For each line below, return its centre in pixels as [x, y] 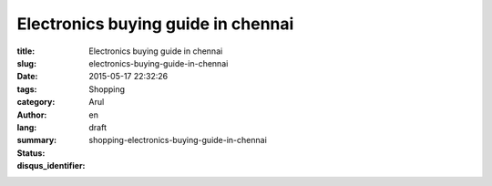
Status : [31, 153]
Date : [27, 77]
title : [26, 51]
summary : [37, 140]
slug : [26, 63]
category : [36, 102]
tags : [27, 89]
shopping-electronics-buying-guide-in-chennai [178, 140]
